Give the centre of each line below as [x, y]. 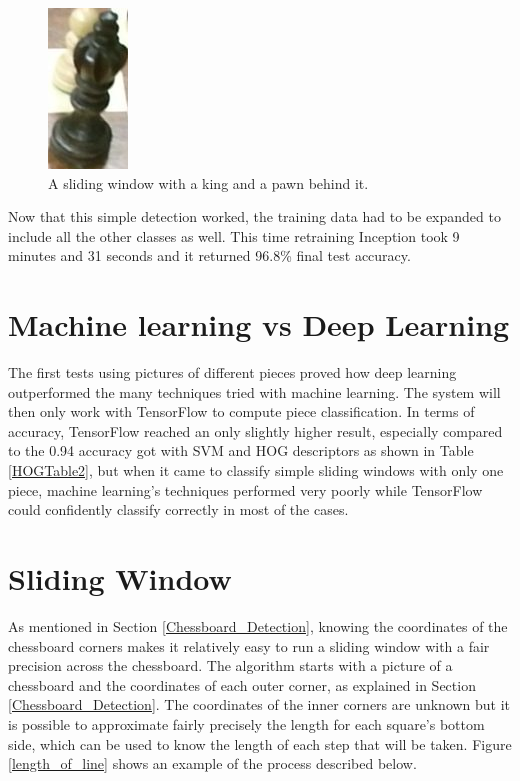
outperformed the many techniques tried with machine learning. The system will [254, 391]
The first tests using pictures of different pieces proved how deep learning [232, 372]
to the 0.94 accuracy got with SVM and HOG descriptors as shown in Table [241, 450]
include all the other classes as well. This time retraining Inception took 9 [234, 235]
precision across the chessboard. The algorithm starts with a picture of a [230, 665]
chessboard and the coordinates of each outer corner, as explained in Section [242, 684]
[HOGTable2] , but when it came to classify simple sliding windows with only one [256, 470]
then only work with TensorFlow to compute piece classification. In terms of [241, 411]
